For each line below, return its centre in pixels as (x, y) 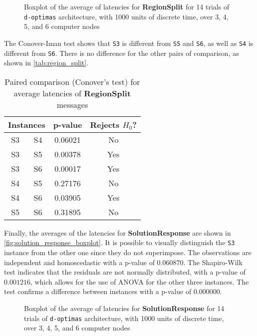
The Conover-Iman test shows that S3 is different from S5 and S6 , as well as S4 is (129, 43)
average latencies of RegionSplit (72, 93)
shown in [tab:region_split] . (46, 63)
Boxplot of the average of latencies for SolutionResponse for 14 (124, 308)
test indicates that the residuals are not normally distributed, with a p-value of (125, 272)
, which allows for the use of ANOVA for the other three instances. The (139, 281)
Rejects (105, 124)
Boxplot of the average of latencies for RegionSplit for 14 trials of (127, 6)
